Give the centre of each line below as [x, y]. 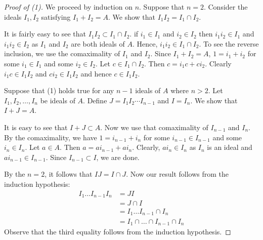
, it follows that [69, 174]
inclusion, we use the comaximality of [62, 53]
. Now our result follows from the [177, 174]
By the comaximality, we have [51, 137]
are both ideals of [98, 43]
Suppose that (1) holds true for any [59, 90]
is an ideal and [230, 147]
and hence [96, 73]
